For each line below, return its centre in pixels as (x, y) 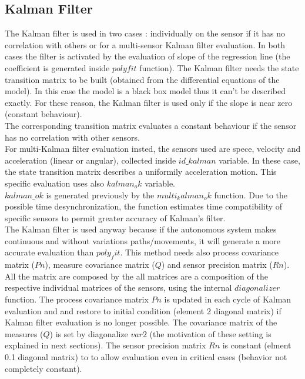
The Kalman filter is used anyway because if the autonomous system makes (141, 229)
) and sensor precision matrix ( (217, 265)
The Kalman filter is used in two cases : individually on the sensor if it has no (145, 33)
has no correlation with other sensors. (72, 137)
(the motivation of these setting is (210, 333)
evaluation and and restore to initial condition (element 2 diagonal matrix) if (143, 310)
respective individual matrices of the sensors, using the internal (118, 287)
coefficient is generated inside (57, 67)
